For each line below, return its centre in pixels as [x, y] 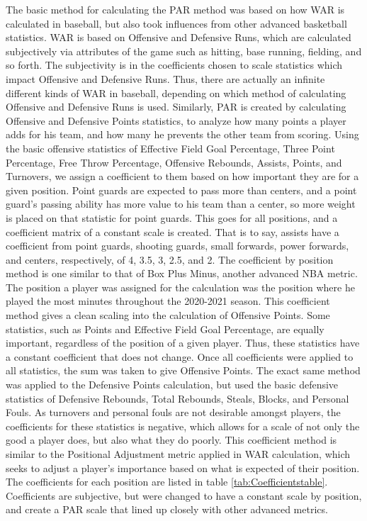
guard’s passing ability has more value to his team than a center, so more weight [181, 204]
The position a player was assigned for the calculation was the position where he [180, 287]
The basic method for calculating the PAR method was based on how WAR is [175, 9]
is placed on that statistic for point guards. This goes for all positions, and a [172, 217]
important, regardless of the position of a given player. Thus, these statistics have [183, 343]
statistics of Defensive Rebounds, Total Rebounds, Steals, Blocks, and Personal [177, 398]
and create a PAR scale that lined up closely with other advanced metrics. [167, 509]
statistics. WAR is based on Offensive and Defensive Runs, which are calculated [179, 37]
